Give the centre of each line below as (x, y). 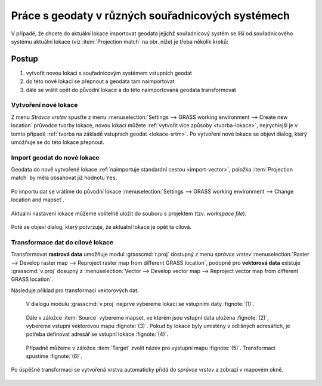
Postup (25, 59)
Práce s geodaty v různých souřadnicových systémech (151, 16)
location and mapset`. (38, 200)
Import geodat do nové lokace (55, 157)
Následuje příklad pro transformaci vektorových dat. (75, 290)
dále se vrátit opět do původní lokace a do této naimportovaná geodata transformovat (131, 90)
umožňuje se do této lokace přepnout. (58, 142)
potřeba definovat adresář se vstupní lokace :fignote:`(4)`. (97, 334)
